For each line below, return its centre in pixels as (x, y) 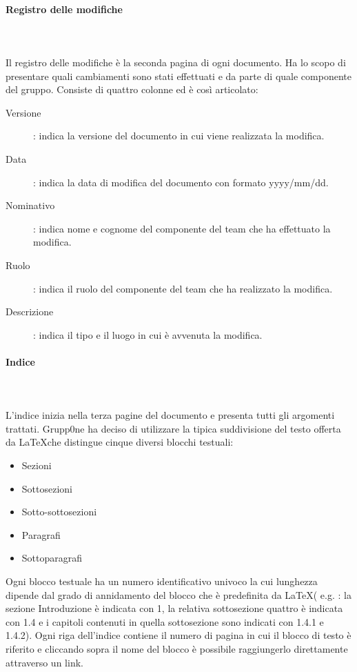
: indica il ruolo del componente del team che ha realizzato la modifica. (183, 288)
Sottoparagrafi (52, 558)
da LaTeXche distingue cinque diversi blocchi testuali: (120, 442)
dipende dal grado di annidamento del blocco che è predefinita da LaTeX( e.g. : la (178, 594)
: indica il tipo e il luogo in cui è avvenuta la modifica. (148, 334)
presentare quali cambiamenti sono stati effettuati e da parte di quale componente (178, 76)
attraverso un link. (44, 662)
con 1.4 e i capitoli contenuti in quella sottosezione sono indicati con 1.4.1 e (165, 621)
